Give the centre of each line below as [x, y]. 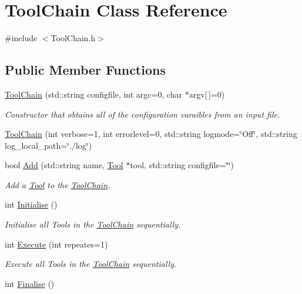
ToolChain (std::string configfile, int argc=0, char [94, 94]
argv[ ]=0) [207, 94]
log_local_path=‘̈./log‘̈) [48, 145]
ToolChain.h [73, 38]
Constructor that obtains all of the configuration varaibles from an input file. [142, 114]
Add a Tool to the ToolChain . [58, 184]
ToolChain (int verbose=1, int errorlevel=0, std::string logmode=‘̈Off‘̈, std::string [151, 134]
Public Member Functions [85, 70]
